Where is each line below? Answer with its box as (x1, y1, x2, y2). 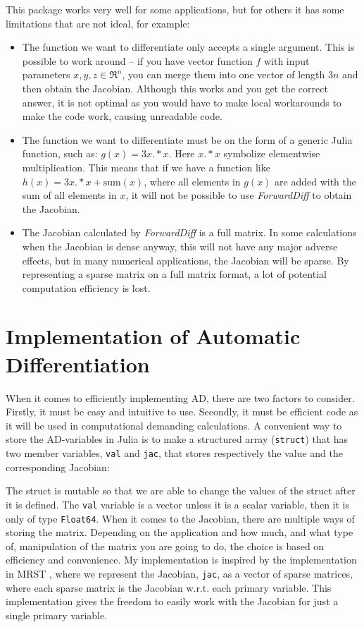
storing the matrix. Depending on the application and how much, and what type (6, 525, 353, 540)
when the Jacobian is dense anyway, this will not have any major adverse (22, 238, 338, 253)
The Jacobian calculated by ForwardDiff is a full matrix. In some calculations (22, 225, 357, 240)
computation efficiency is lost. (22, 280, 151, 295)
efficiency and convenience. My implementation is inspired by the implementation (6, 552, 357, 567)
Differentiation (6, 349, 150, 378)
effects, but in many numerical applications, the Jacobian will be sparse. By (22, 252, 349, 267)
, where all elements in (144, 174, 241, 188)
